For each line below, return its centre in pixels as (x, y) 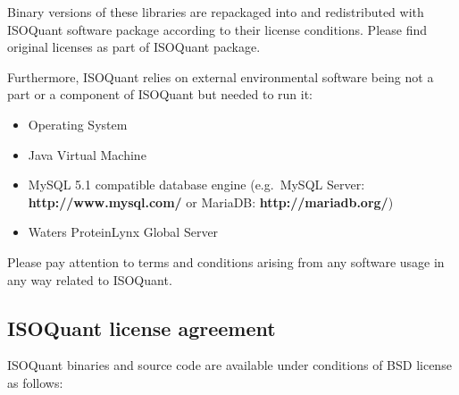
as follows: (35, 382)
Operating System (78, 124)
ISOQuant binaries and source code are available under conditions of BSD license (229, 365)
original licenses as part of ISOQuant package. (134, 47)
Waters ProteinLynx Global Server (123, 232)
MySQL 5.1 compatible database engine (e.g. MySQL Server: (196, 185)
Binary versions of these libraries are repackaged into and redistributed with (216, 12)
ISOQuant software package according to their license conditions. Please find (217, 29)
